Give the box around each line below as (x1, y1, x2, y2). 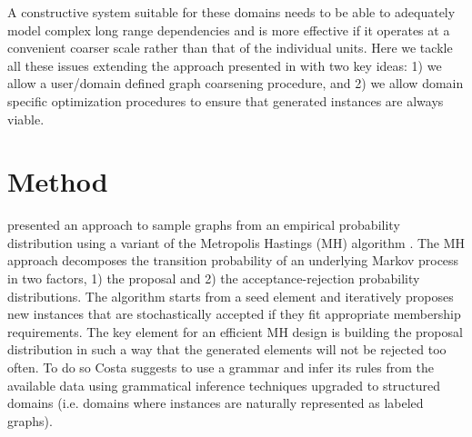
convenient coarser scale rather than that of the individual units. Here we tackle (7, 38, 453, 57)
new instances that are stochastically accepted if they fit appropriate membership (7, 304, 461, 323)
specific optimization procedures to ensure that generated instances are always (7, 91, 444, 110)
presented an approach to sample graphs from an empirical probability (7, 215, 400, 234)
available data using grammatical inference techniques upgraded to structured (7, 375, 441, 394)
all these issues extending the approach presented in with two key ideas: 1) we (7, 55, 442, 74)
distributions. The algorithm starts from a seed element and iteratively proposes (7, 286, 454, 305)
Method (7, 163, 108, 200)
